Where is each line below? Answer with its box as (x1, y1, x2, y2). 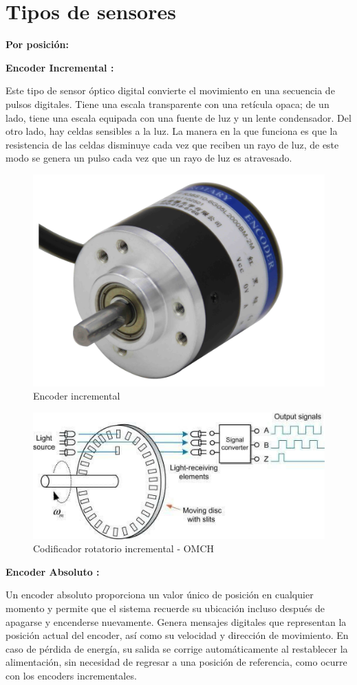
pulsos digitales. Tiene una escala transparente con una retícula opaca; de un (6, 96, 329, 111)
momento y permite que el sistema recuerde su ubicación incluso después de (6, 600, 325, 615)
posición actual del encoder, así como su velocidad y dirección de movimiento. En (6, 628, 349, 642)
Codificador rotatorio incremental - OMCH (33, 541, 215, 556)
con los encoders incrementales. (6, 668, 137, 682)
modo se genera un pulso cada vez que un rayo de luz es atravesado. (6, 151, 292, 165)
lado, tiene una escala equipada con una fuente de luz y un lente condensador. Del (6, 110, 351, 124)
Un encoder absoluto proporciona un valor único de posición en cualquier (6, 587, 314, 602)
